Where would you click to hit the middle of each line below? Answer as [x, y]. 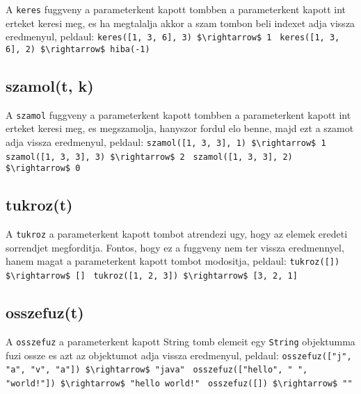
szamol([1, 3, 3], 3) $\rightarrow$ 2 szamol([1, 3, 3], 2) [149, 157]
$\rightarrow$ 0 [43, 169]
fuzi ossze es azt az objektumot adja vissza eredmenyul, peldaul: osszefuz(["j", [179, 355]
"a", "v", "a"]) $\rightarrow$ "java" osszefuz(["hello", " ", [157, 370]
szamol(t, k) [50, 85]
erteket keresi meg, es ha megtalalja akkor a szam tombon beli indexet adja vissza [180, 23]
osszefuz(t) [45, 312]
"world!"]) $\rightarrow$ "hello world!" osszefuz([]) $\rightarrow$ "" [179, 383]
